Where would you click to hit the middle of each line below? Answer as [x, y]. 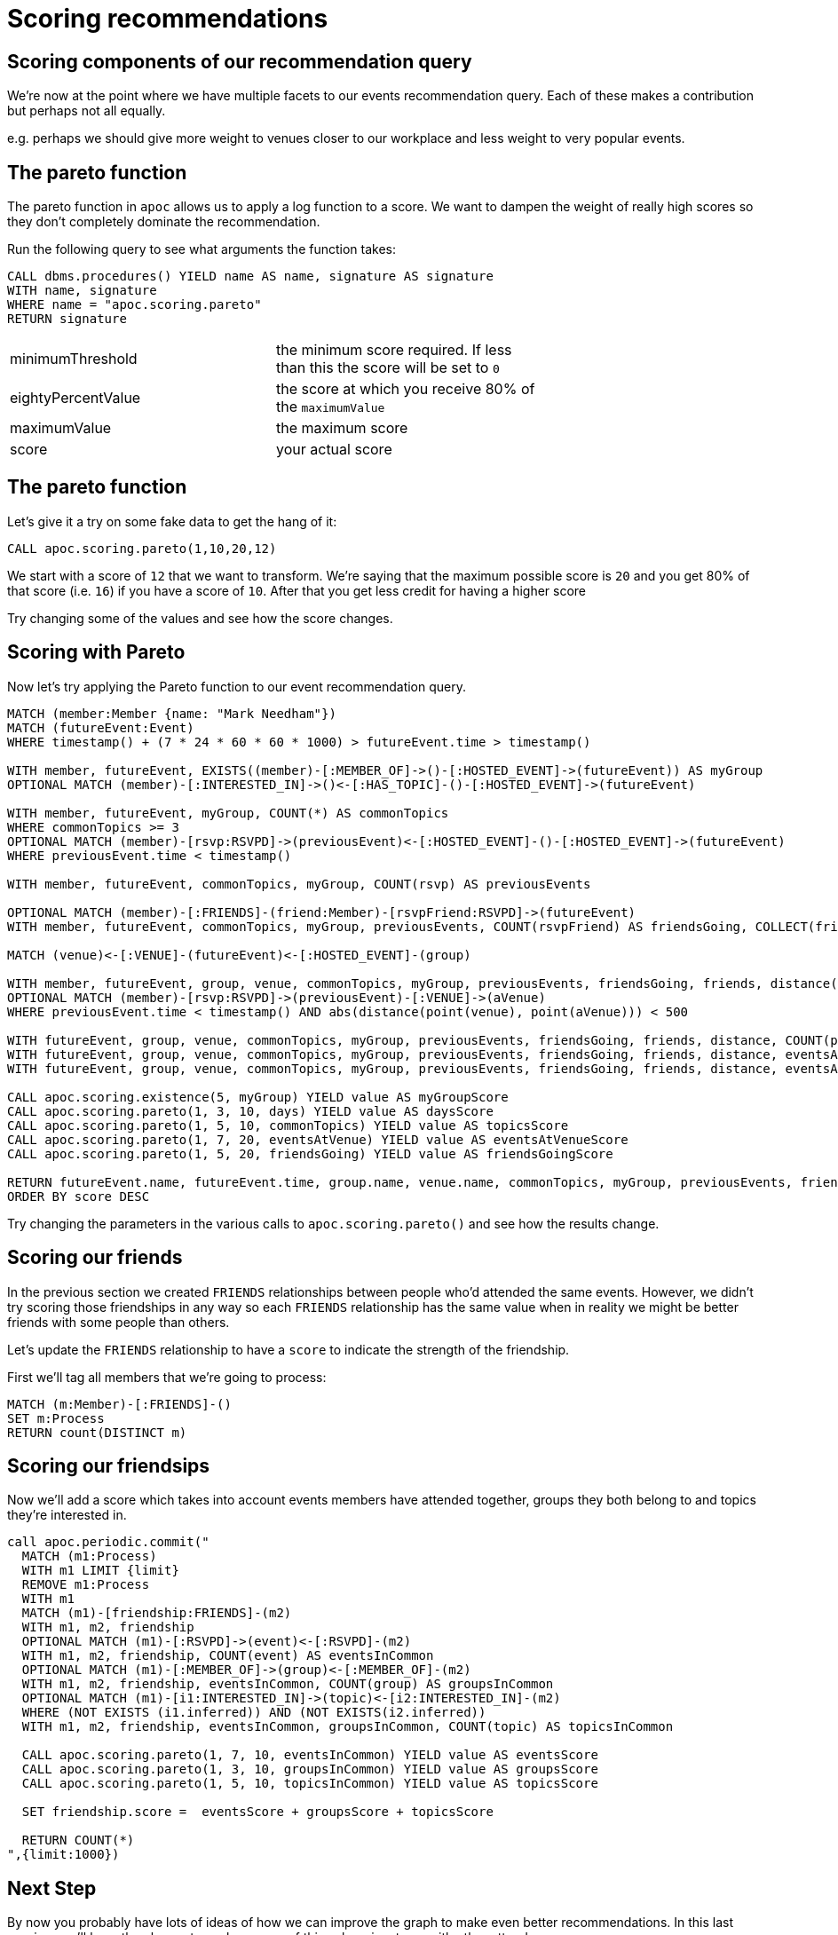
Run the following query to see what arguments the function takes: [202, 249]
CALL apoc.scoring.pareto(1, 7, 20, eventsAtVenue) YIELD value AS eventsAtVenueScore [318, 1139]
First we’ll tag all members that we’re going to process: [167, 1377]
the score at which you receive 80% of [406, 389]
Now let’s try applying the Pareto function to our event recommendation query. [237, 686]
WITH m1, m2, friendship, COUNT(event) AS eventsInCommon [228, 1656]
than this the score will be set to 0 [388, 368]
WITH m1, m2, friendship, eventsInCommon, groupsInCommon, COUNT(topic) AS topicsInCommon [348, 1727]
